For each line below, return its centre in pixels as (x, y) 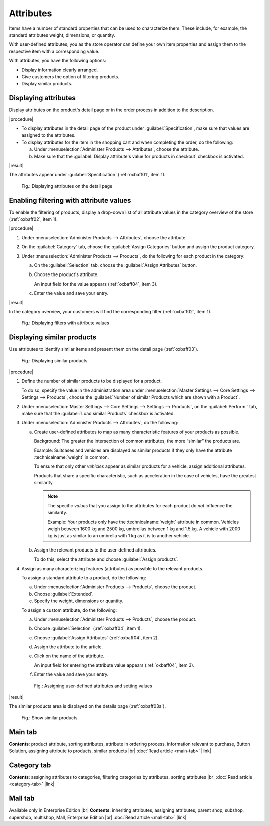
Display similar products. (47, 84)
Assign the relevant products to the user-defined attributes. (95, 550)
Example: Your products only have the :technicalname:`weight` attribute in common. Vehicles (143, 522)
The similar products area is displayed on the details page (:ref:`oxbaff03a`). (88, 706)
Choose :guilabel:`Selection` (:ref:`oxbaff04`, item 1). (88, 628)
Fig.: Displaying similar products (55, 360)
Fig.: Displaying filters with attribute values (65, 323)
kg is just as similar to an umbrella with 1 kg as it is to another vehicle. (119, 536)
